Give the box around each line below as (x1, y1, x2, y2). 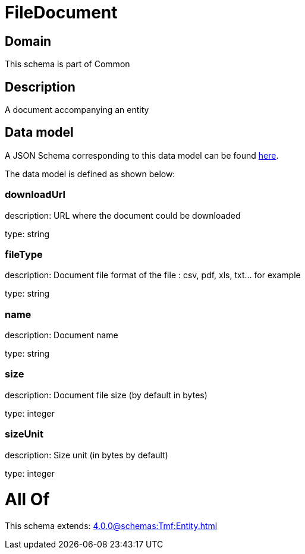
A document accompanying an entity (5, 105, 149, 115)
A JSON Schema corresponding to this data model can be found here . (5, 150, 279, 160)
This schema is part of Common (5, 59, 130, 70)
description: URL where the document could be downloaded (5, 210, 241, 221)
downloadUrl (5, 188, 65, 201)
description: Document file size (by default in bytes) (5, 389, 207, 400)
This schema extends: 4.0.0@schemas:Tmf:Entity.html (5, 521, 218, 531)
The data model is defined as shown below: (5, 168, 175, 179)
